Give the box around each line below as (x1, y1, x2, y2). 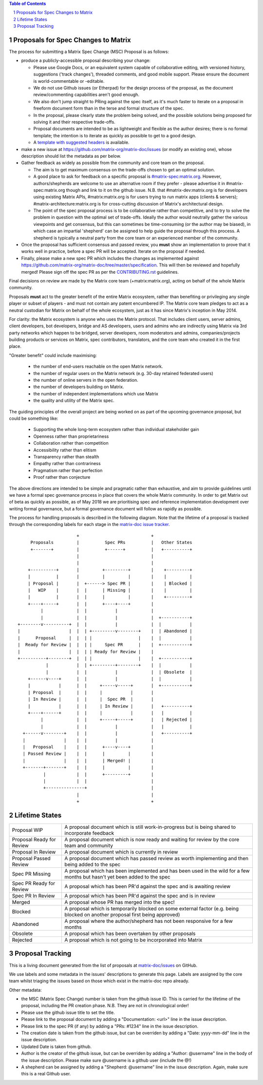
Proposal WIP (12, 827, 43, 833)
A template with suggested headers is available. (33, 139, 130, 146)
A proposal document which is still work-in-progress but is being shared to (64, 823, 236, 830)
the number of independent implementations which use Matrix (33, 391, 158, 396)
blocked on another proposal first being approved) (64, 911, 180, 918)
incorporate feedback (64, 830, 114, 836)
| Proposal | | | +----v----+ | (22, 744, 154, 749)
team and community (64, 842, 113, 849)
